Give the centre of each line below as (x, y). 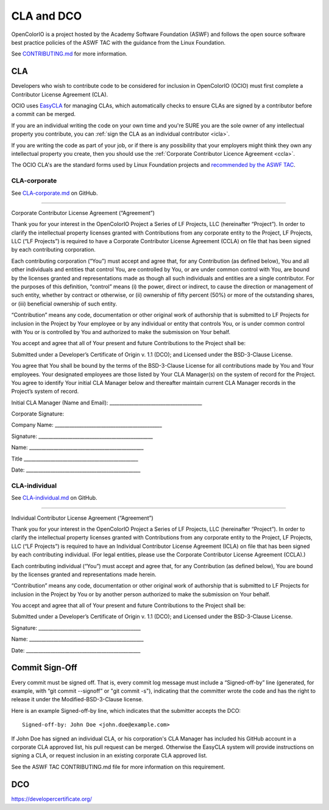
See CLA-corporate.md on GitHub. (55, 193)
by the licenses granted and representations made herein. (84, 574)
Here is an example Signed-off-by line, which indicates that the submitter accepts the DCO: (126, 710)
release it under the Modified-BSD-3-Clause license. (77, 699)
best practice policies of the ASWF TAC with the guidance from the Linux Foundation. (118, 42)
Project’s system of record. (45, 392)
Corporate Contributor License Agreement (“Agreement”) (83, 213)
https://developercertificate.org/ (52, 799)
